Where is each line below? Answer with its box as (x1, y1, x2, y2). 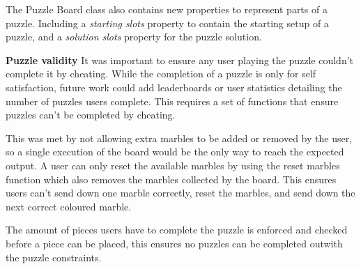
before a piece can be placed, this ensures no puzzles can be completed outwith (6, 236, 343, 250)
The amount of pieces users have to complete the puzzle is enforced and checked (6, 222, 348, 237)
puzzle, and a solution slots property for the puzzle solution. (6, 29, 262, 44)
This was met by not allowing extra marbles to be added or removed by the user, (6, 130, 353, 145)
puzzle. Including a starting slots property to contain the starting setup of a (6, 15, 329, 30)
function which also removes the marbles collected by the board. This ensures (6, 171, 337, 186)
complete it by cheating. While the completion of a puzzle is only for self (6, 66, 316, 81)
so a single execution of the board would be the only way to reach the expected (6, 144, 344, 159)
